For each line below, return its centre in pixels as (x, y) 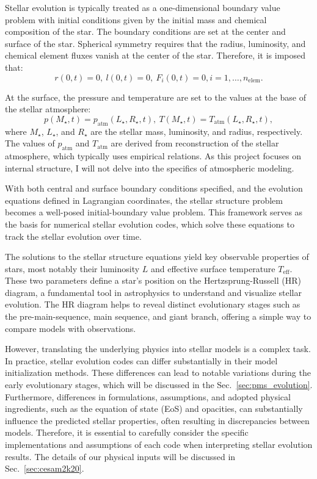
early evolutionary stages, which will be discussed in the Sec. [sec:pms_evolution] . (159, 385)
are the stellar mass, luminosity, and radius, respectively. (197, 131)
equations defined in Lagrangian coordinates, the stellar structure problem (144, 200)
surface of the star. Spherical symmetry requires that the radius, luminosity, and (155, 43)
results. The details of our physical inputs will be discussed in (120, 456)
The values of (30, 143)
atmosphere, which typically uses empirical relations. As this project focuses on (153, 155)
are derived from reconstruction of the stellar (195, 143)
